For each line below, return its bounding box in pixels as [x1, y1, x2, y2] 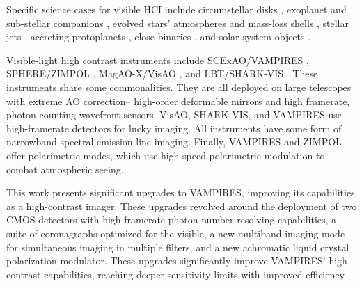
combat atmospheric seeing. [6, 161, 124, 176]
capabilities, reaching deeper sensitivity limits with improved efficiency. [44, 267, 347, 281]
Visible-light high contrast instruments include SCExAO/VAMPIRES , [6, 52, 309, 67]
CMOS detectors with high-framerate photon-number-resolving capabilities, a [6, 212, 337, 227]
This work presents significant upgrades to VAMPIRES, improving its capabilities [6, 185, 355, 200]
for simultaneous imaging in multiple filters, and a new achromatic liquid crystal [6, 239, 349, 254]
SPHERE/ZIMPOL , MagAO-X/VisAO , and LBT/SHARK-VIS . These [6, 66, 318, 81]
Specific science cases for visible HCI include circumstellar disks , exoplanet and [6, 2, 347, 16]
